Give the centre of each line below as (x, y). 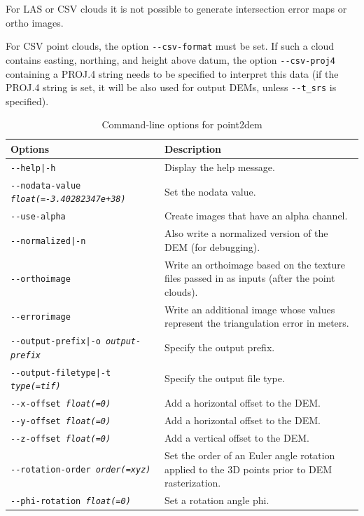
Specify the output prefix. (219, 347)
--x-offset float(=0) (61, 404)
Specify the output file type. (224, 378)
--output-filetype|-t (61, 373)
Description (192, 148)
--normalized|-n (48, 241)
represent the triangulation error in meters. (257, 323)
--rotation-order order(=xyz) (81, 470)
